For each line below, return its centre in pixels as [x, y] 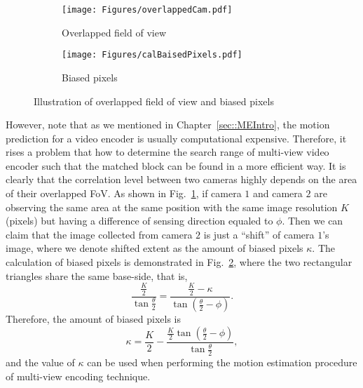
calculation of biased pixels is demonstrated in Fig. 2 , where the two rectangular [179, 262]
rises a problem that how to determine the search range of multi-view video [167, 152]
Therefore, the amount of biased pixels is [93, 319]
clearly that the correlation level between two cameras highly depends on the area [181, 179]
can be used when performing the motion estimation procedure [222, 362]
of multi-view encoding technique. [78, 376]
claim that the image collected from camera [99, 234]
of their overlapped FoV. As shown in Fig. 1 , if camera [124, 193]
